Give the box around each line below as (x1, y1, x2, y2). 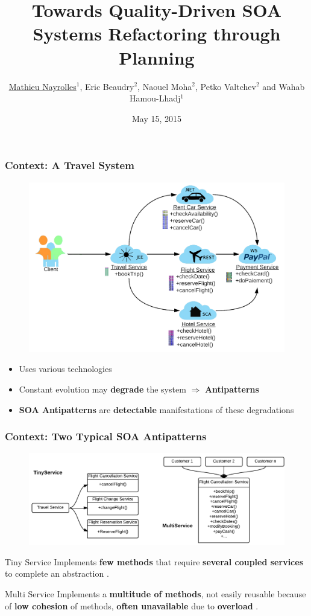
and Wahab (262, 80, 305, 92)
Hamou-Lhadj (130, 92, 181, 104)
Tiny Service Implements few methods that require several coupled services (5, 555, 303, 568)
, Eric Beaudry (80, 80, 134, 92)
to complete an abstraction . (5, 567, 109, 580)
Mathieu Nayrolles (8, 80, 77, 92)
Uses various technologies (19, 362, 112, 375)
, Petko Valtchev (195, 80, 256, 92)
